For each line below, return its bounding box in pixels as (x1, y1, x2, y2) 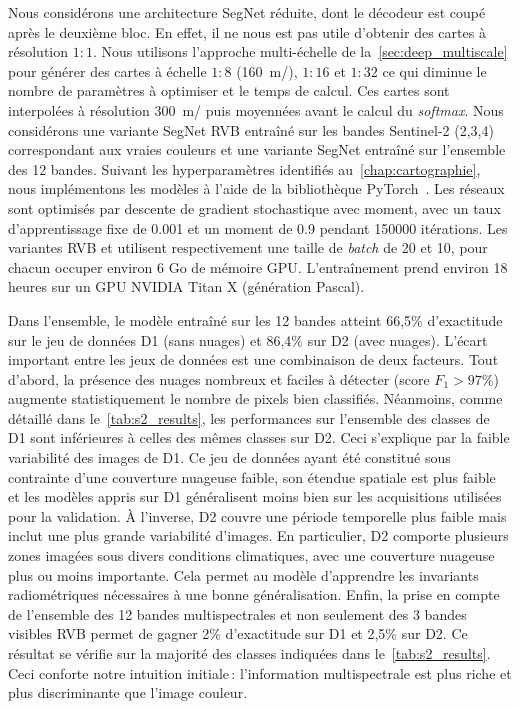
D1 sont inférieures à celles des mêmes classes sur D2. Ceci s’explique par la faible (8, 427, 510, 448)
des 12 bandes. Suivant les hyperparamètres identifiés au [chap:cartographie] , (8, 158, 481, 179)
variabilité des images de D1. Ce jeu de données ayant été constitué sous (8, 447, 451, 468)
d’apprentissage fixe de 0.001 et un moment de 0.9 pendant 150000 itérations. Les (8, 217, 508, 238)
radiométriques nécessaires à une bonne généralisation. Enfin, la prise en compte (8, 584, 500, 605)
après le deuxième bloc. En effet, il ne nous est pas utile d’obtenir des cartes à (8, 21, 486, 42)
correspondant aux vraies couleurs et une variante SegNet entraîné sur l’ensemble (8, 139, 506, 160)
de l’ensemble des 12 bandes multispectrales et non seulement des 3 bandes (8, 603, 467, 624)
